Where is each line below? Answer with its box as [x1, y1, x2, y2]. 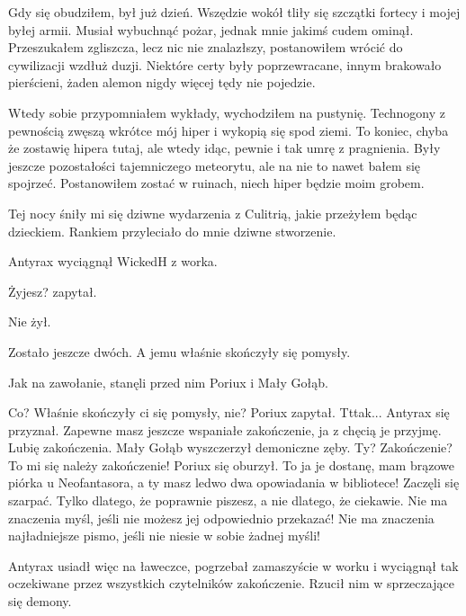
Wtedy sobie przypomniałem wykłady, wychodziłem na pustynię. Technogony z [8, 103, 446, 121]
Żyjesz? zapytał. [8, 281, 97, 300]
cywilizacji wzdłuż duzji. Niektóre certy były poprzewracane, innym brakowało [8, 55, 442, 74]
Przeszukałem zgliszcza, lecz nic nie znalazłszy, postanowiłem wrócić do [8, 38, 403, 57]
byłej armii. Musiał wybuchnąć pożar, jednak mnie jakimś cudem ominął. [8, 20, 414, 39]
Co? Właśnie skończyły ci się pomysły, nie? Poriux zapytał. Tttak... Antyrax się [8, 403, 450, 422]
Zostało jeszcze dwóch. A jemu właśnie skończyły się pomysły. [8, 342, 351, 361]
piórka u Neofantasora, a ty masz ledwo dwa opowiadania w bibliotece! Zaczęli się [8, 473, 460, 492]
